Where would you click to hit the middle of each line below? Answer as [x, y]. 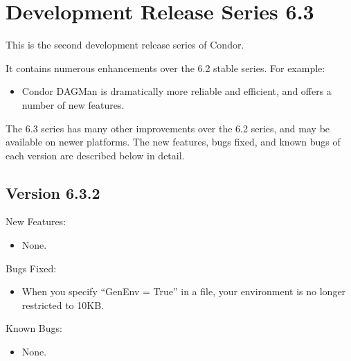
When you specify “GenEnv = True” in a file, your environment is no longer [184, 291]
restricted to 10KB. [63, 305]
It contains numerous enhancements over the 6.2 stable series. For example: [165, 68]
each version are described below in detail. [95, 155]
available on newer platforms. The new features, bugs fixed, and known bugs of [173, 142]
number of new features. [73, 104]
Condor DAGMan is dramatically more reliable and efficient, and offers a [177, 91]
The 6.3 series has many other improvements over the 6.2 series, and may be [168, 128]
